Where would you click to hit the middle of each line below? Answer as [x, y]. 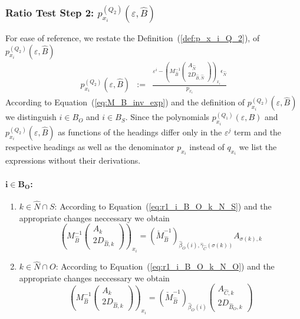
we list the [258, 146]
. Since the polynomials [167, 117]
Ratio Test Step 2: [50, 12]
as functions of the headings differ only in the [140, 132]
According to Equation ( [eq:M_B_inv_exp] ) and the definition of [125, 102]
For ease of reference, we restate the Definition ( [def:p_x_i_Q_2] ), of [133, 37]
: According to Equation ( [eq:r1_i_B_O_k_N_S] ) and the [163, 206]
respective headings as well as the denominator [90, 146]
